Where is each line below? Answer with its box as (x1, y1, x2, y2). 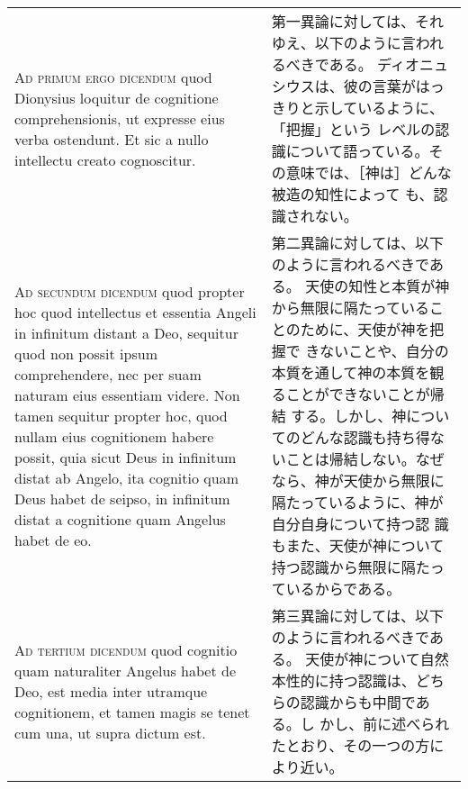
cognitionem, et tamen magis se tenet (14, 701, 250, 722)
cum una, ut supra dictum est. (14, 721, 206, 743)
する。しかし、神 (291, 405, 407, 426)
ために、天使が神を (300, 319, 430, 340)
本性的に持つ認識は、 (271, 670, 416, 691)
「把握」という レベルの (271, 119, 436, 140)
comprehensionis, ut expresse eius (14, 107, 225, 129)
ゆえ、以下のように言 (271, 32, 416, 53)
